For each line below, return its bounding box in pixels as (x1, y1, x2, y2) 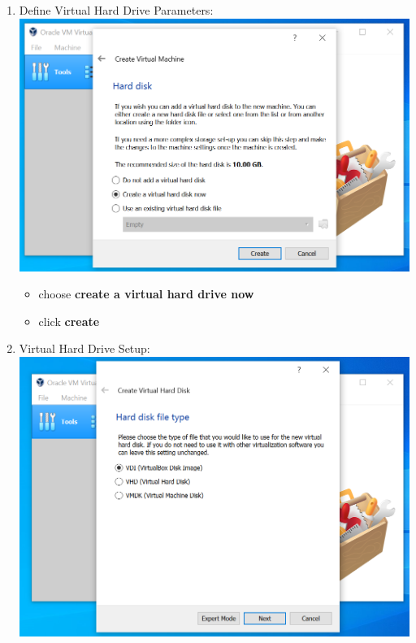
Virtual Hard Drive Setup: (19, 340, 150, 357)
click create (38, 312, 100, 329)
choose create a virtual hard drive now (38, 285, 254, 302)
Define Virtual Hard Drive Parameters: (19, 2, 214, 18)
